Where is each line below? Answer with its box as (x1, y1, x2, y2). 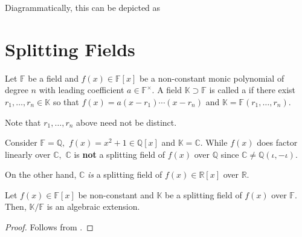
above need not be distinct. (76, 115, 177, 128)
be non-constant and (78, 188, 154, 201)
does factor (257, 136, 298, 149)
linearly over (5, 148, 51, 160)
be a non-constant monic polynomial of (139, 71, 284, 84)
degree (5, 83, 28, 96)
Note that (5, 115, 41, 128)
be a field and (28, 71, 79, 84)
